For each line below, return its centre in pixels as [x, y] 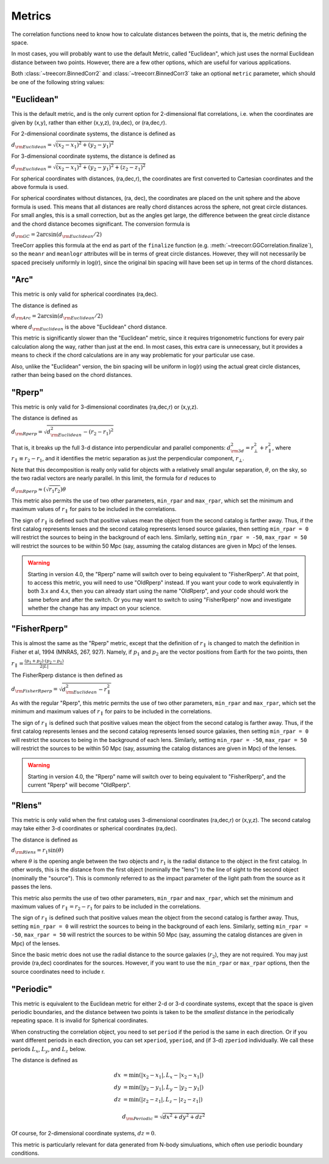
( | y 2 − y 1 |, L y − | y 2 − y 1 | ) [171, 1088]
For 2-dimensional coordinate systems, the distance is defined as [94, 134]
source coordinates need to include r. [58, 971]
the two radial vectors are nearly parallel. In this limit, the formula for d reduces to [114, 478]
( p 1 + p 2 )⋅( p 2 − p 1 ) [44, 661]
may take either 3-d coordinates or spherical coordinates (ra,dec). [94, 829]
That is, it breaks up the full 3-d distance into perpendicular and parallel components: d [121, 448]
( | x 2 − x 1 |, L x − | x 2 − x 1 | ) [171, 1076]
